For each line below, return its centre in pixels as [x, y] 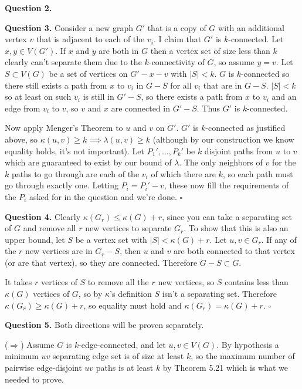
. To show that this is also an [236, 228]
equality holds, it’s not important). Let [75, 150]
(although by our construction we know [223, 139]
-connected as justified [245, 128]
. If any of [279, 239]
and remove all [50, 228]
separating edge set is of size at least [118, 356]
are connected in [141, 108]
